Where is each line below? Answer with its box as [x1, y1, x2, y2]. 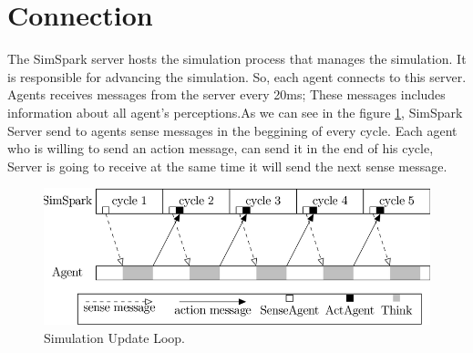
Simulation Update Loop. [44, 327, 186, 347]
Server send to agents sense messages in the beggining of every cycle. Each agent [7, 120, 458, 140]
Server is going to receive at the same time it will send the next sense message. [7, 156, 447, 175]
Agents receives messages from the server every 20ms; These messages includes [7, 85, 446, 104]
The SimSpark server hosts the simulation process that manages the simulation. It [7, 49, 467, 68]
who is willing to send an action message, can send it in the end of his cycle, [7, 139, 434, 158]
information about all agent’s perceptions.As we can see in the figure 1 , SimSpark [7, 102, 463, 121]
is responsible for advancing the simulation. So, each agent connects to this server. [7, 67, 467, 86]
